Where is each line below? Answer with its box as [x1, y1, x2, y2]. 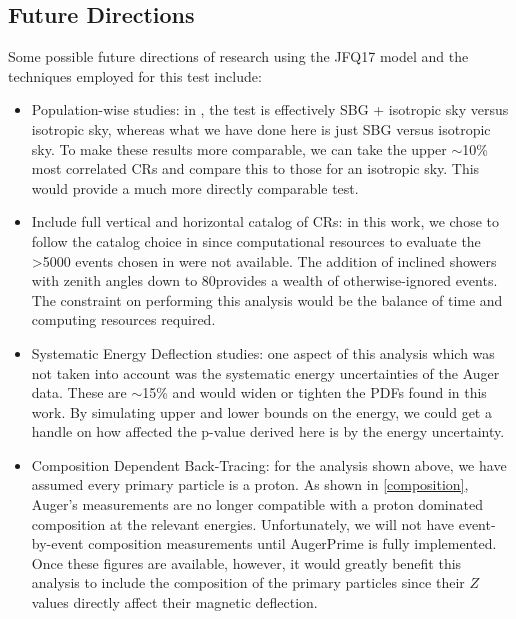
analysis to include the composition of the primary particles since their [31, 572, 465, 593]
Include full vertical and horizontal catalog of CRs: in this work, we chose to [31, 211, 499, 232]
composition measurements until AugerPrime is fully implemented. [88, 533, 497, 554]
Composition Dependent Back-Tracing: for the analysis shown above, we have [31, 454, 507, 475]
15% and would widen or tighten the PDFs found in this [142, 382, 487, 403]
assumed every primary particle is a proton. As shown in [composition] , [31, 474, 469, 495]
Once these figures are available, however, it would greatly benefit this [31, 552, 462, 573]
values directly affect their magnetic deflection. [31, 592, 318, 613]
